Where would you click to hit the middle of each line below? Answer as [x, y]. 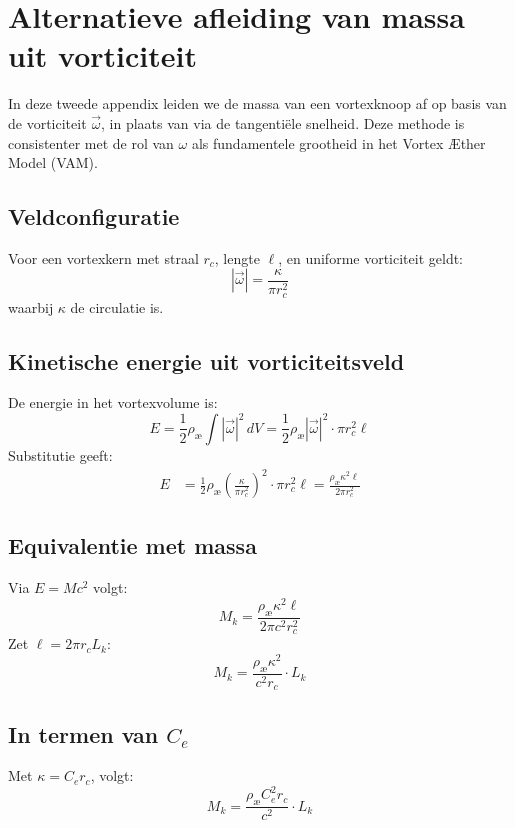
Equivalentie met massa [132, 545]
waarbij [31, 306]
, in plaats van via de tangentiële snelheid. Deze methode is [283, 122]
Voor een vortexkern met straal [103, 257]
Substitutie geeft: [60, 454]
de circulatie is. [117, 306]
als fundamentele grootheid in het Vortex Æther [338, 142]
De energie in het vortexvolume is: [113, 402]
